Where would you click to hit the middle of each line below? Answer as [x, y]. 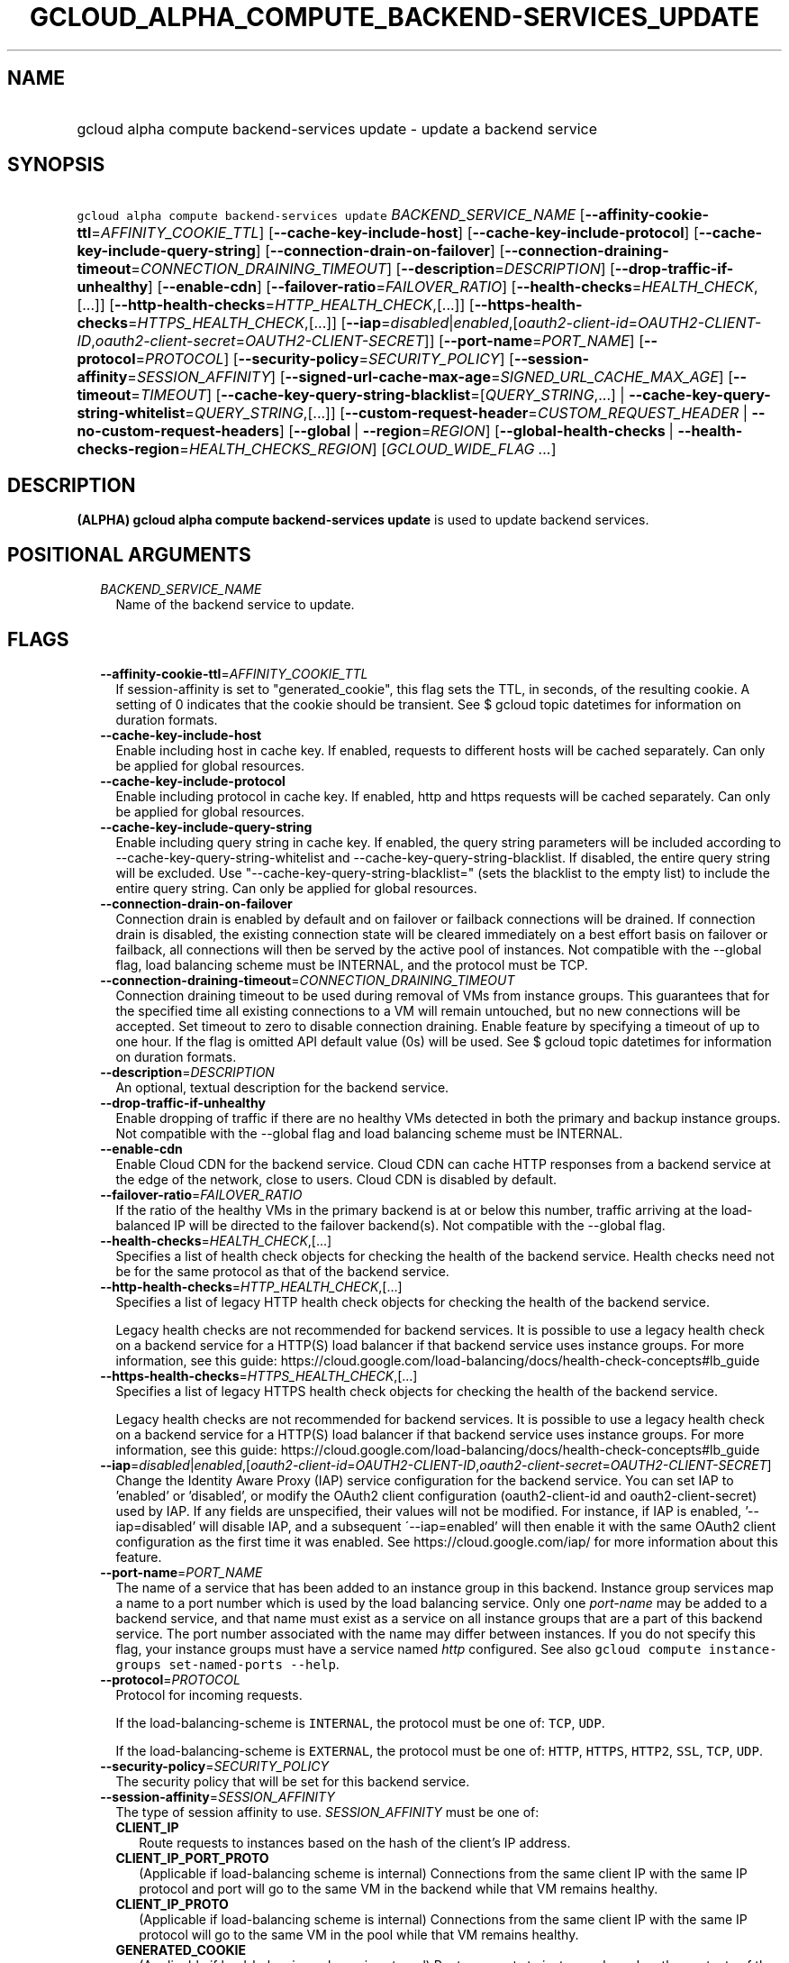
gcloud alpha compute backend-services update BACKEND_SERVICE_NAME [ [331, 215]
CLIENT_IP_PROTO [172, 1904]
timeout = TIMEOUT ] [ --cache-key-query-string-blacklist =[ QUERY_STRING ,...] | [351, 395]
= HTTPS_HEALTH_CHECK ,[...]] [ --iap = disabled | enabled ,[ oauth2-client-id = [383, 323]
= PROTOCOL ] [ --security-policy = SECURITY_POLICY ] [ [325, 359]
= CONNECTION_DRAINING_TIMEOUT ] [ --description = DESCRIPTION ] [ [373, 269]
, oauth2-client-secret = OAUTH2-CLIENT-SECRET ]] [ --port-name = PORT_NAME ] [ [367, 341]
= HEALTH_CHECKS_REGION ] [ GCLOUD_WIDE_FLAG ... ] [368, 449]
